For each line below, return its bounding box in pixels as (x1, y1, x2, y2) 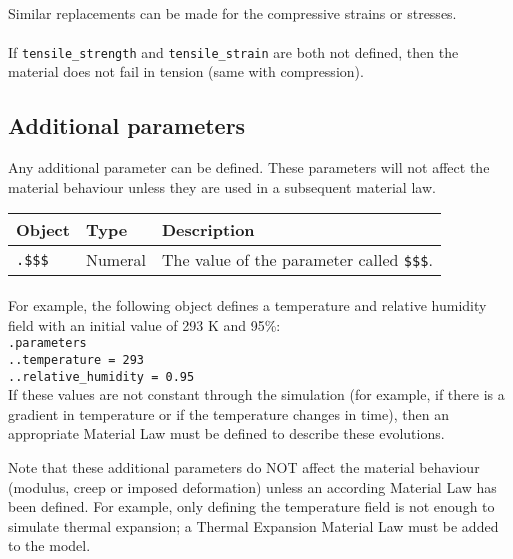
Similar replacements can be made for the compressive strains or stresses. (8, 2, 457, 23)
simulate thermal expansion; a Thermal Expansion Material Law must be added (8, 515, 499, 536)
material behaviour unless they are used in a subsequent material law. (8, 176, 436, 197)
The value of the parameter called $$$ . (162, 248, 433, 272)
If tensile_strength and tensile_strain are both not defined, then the (8, 41, 459, 62)
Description (162, 218, 255, 242)
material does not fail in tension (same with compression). (8, 61, 364, 82)
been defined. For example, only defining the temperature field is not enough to (8, 496, 495, 517)
